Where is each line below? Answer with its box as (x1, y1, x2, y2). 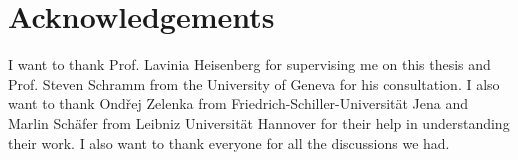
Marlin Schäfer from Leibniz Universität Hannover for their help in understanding (8, 112, 510, 133)
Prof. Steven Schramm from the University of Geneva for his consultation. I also (8, 73, 500, 94)
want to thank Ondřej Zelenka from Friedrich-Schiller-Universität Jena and (8, 93, 469, 114)
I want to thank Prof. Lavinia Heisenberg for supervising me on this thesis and (8, 54, 491, 75)
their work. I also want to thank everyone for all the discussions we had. (8, 132, 450, 153)
